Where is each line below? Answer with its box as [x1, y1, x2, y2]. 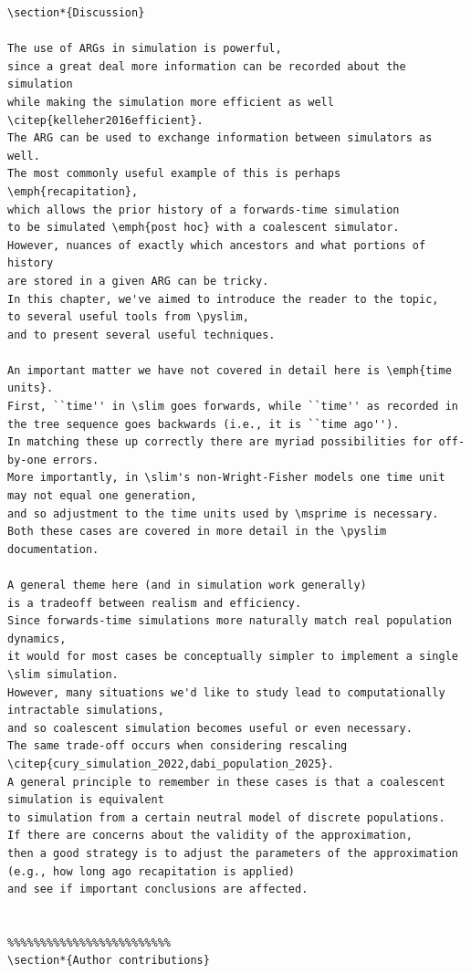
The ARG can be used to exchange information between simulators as [7, 131, 433, 145]
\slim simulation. [7, 667, 119, 681]
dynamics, [7, 632, 67, 645]
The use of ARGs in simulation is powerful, [7, 42, 282, 56]
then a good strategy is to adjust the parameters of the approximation [7, 846, 458, 860]
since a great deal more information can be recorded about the [7, 59, 406, 73]
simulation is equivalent [7, 793, 164, 807]
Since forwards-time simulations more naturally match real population [7, 614, 452, 628]
